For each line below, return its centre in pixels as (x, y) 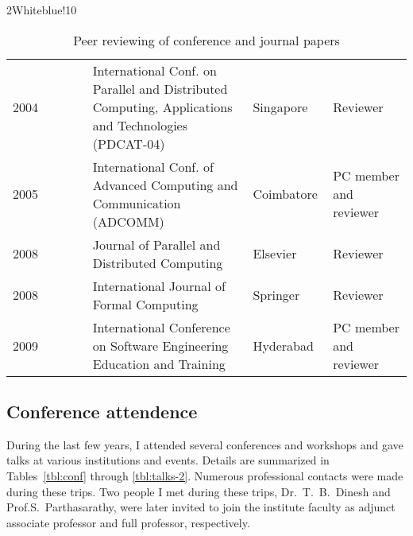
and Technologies (140, 125)
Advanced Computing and (165, 184)
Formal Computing (145, 304)
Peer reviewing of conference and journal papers (206, 40)
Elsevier (275, 254)
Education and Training (159, 363)
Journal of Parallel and (156, 244)
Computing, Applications (162, 107)
